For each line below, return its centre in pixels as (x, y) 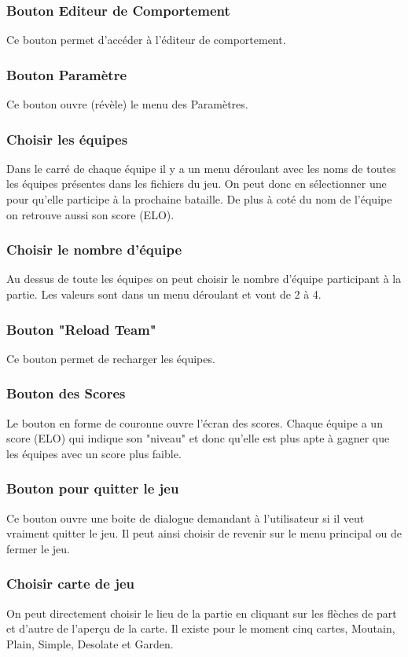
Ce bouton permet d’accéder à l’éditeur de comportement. (146, 40)
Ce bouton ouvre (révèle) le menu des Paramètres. (127, 104)
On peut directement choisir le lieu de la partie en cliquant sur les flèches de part (202, 613)
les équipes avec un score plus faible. (94, 453)
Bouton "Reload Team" (81, 329)
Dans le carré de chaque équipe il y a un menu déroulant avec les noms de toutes (201, 168)
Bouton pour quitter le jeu (93, 488)
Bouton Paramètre (67, 74)
